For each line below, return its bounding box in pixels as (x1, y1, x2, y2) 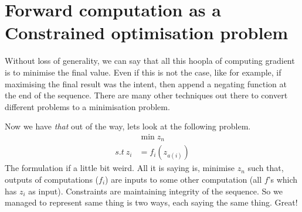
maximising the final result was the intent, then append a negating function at (5, 77, 287, 90)
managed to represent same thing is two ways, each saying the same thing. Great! (5, 196, 298, 208)
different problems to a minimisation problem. (5, 100, 170, 112)
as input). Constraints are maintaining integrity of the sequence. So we (28, 184, 283, 197)
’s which (268, 173, 298, 185)
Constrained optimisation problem (5, 20, 289, 45)
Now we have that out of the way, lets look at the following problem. (5, 120, 251, 132)
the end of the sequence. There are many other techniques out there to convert (5, 89, 288, 101)
